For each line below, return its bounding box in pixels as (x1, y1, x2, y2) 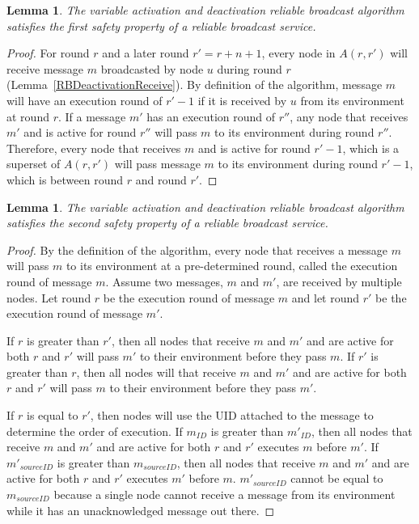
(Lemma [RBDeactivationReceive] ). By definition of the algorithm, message (6, 76, 383, 93)
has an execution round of (146, 108, 276, 125)
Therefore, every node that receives (6, 139, 181, 156)
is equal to (26, 407, 78, 424)
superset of (6, 155, 61, 172)
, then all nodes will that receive (76, 363, 236, 380)
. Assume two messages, (105, 273, 223, 289)
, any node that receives (290, 108, 408, 125)
